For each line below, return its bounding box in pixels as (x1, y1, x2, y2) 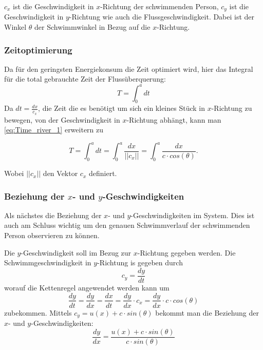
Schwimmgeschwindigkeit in (4, 257, 91, 268)
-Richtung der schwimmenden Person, (100, 1, 219, 11)
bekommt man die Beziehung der (155, 307, 259, 318)
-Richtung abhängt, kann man (126, 114, 221, 125)
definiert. (88, 168, 117, 179)
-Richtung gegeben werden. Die (137, 247, 236, 258)
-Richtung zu (211, 103, 252, 113)
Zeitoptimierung (4, 43, 72, 56)
